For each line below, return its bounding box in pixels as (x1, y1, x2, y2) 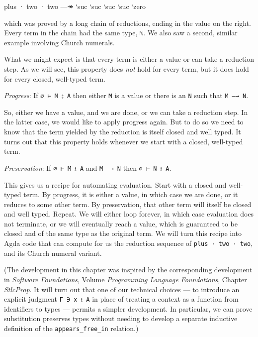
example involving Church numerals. (4, 37, 115, 47)
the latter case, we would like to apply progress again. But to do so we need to (4, 116, 244, 127)
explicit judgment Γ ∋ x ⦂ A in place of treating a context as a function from (4, 294, 239, 304)
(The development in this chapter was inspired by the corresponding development (4, 264, 253, 275)
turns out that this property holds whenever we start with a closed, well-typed (4, 136, 243, 146)
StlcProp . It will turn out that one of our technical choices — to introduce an (4, 284, 240, 294)
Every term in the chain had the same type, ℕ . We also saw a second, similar (4, 27, 238, 38)
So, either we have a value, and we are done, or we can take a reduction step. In (4, 107, 248, 117)
